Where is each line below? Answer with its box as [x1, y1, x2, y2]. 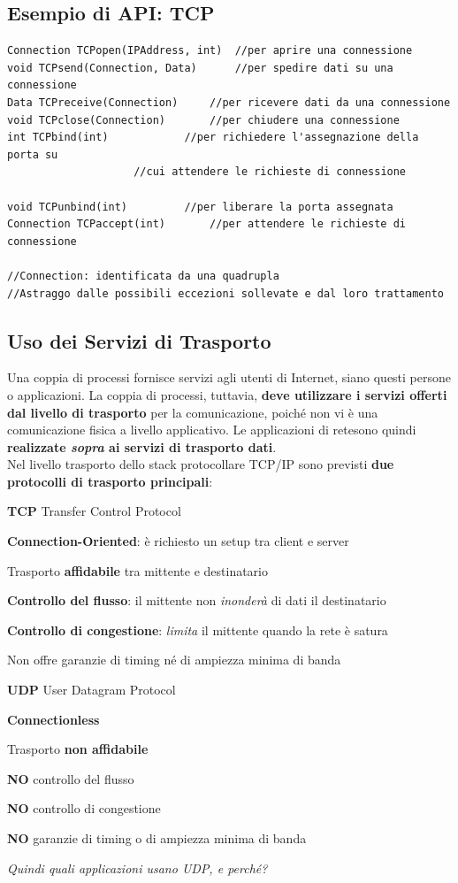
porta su [7, 148, 58, 161]
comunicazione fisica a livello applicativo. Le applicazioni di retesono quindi [7, 420, 416, 439]
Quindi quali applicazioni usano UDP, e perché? [7, 858, 268, 877]
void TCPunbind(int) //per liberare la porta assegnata [7, 200, 393, 213]
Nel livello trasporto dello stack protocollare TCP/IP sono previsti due [7, 455, 394, 473]
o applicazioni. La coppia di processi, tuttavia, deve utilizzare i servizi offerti [7, 385, 447, 403]
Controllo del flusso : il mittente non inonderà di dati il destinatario [7, 591, 386, 610]
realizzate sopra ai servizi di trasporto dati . [7, 437, 277, 456]
